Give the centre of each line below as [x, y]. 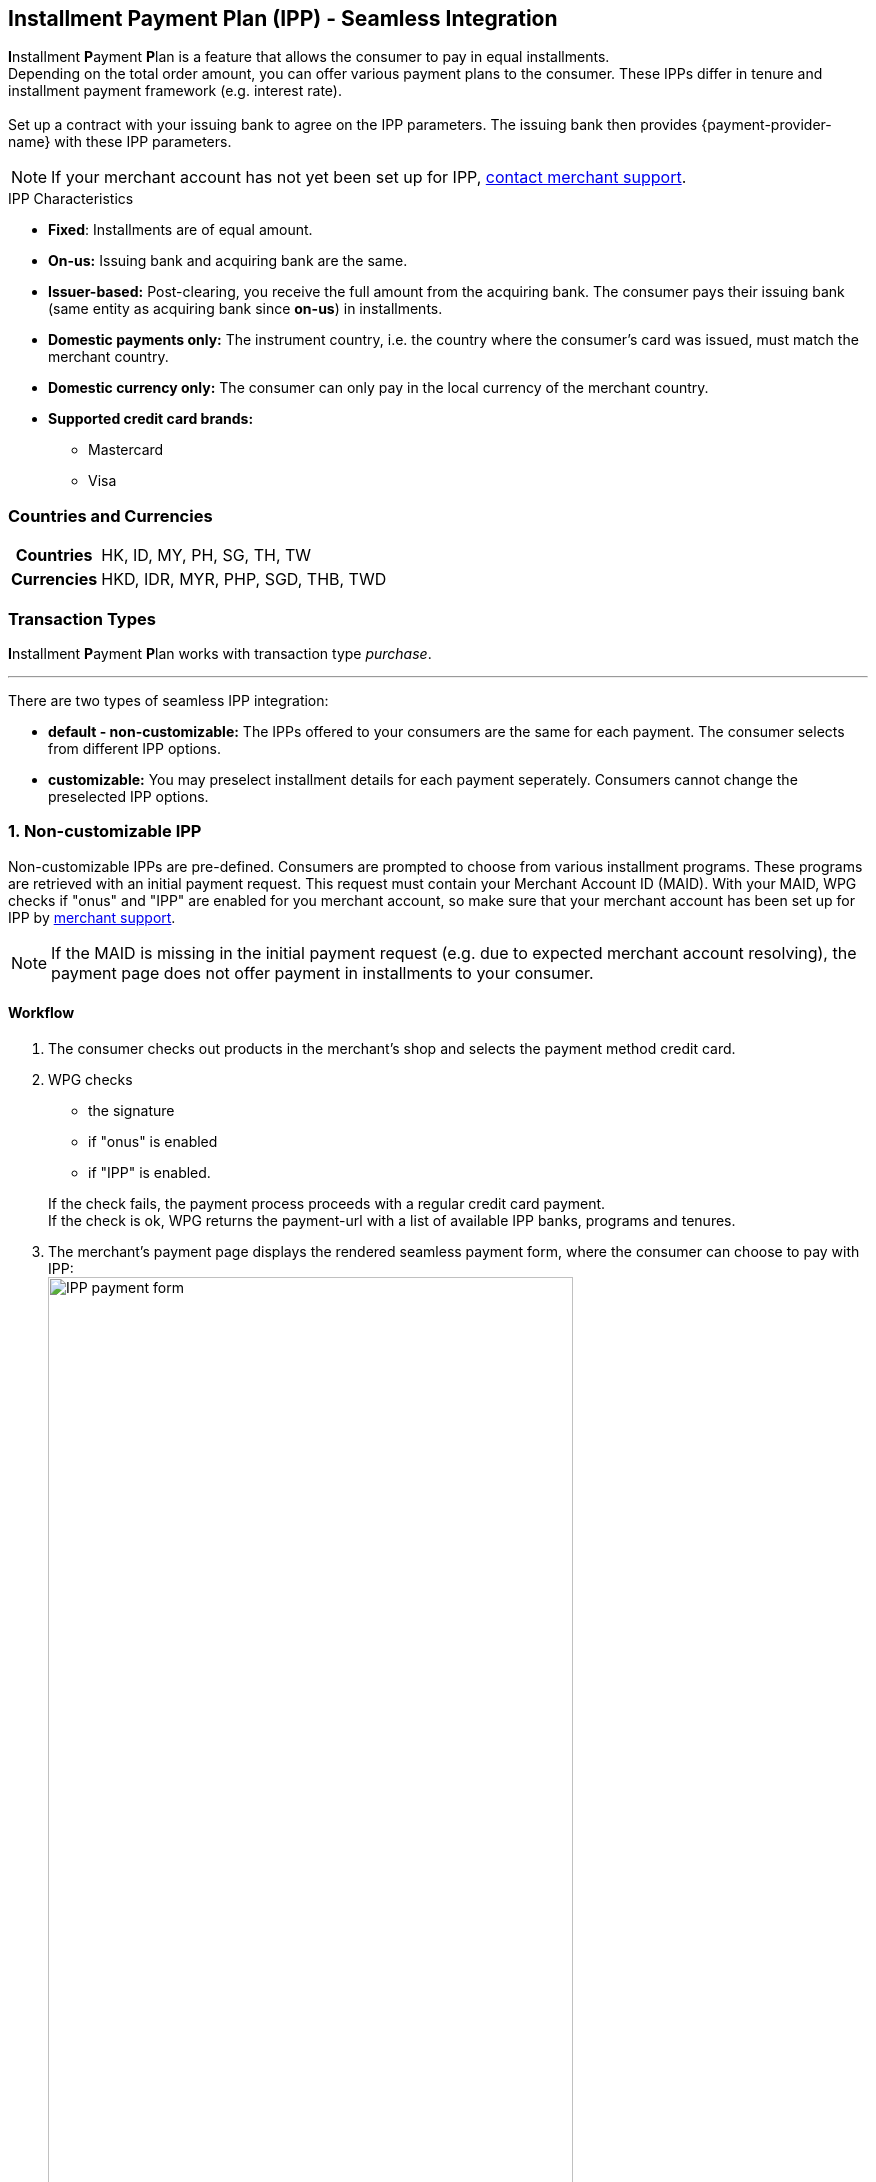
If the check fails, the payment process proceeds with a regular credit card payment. [327, 1203]
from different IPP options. [134, 748]
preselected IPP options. [128, 796]
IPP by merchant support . [92, 917]
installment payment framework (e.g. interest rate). [175, 91]
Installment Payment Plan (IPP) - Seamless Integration [283, 18]
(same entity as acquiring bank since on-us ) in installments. [245, 309]
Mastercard [126, 450]
